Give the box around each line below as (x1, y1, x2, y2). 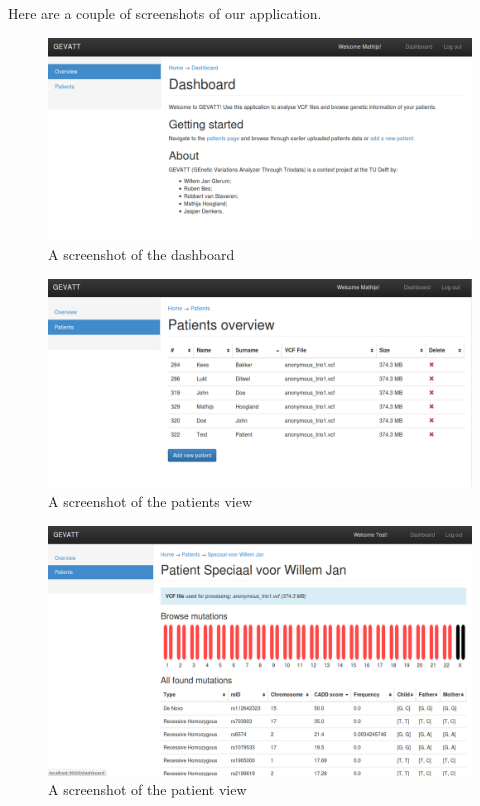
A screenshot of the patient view (48, 779, 247, 800)
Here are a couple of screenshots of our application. (8, 3, 322, 23)
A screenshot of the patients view (48, 490, 253, 511)
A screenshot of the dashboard (48, 244, 235, 265)
